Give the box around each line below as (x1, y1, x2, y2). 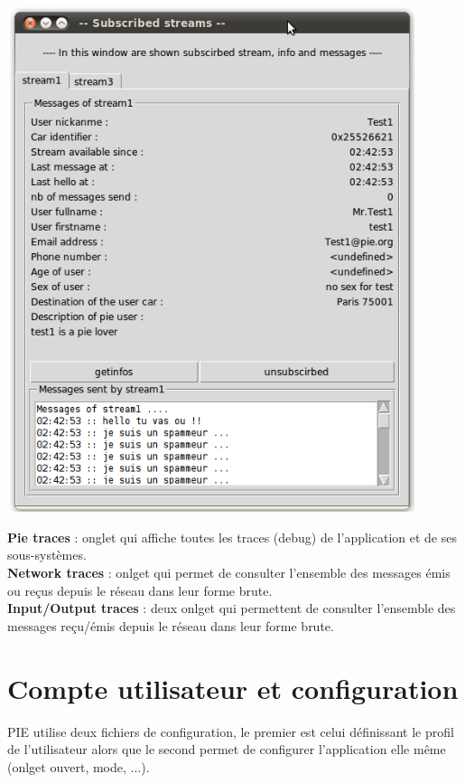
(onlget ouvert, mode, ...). (7, 757, 150, 776)
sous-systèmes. (7, 545, 87, 564)
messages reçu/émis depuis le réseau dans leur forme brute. (7, 616, 334, 635)
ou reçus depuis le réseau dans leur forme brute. (7, 580, 273, 599)
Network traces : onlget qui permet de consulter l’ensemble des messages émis (7, 563, 451, 582)
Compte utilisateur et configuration (7, 669, 459, 706)
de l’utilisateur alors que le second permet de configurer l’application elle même (7, 740, 446, 759)
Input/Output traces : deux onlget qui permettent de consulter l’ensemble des (7, 599, 456, 618)
